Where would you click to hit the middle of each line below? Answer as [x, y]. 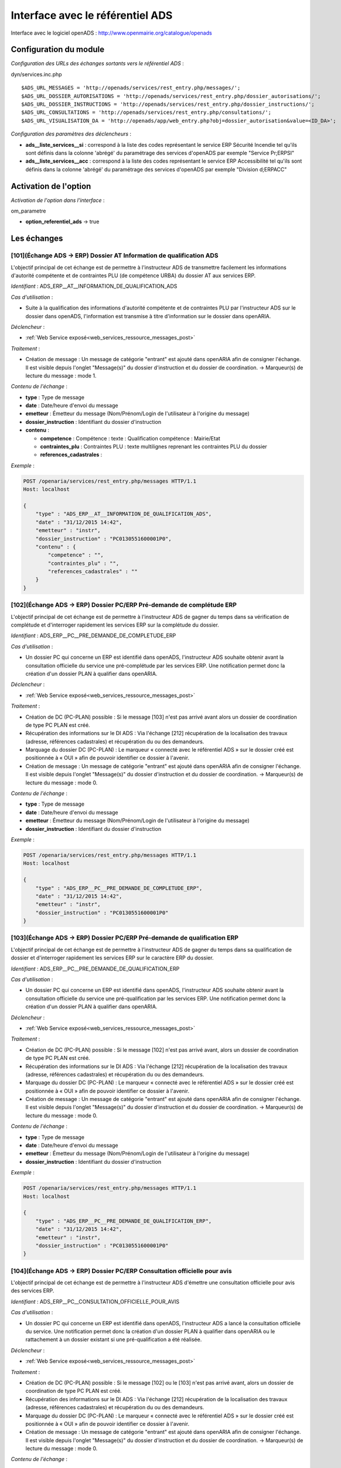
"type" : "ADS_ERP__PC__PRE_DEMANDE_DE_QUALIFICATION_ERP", [124, 1221]
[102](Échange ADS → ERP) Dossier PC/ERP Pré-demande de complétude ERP [124, 605]
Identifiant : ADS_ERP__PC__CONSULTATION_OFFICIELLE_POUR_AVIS [95, 1301]
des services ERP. [33, 1291]
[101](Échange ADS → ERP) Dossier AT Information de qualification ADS [115, 255]
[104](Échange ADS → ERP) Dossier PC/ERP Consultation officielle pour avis [121, 1271]
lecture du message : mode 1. [61, 375]
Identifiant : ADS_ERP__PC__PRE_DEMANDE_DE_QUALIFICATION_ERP [95, 968]
